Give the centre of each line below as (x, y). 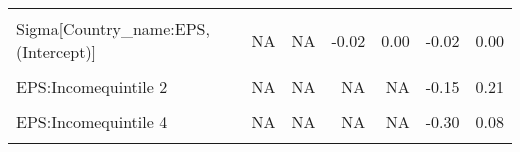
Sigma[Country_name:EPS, (113, 28)
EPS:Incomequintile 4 (92, 121)
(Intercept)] (56, 51)
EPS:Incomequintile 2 (92, 86)
